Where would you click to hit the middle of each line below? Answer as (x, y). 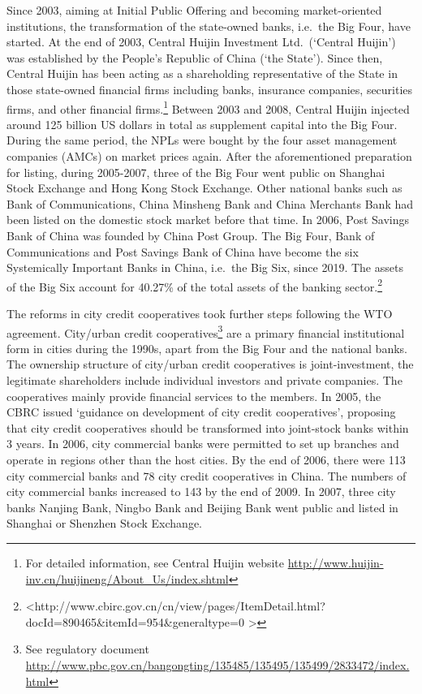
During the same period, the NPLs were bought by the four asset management (202, 140)
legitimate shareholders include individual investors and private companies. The (205, 380)
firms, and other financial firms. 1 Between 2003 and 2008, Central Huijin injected (208, 107)
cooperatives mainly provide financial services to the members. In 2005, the (194, 396)
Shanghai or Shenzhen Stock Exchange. (104, 523)
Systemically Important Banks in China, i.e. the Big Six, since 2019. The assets (205, 267)
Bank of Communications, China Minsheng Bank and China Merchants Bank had (210, 203)
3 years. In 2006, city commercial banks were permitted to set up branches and (203, 444)
